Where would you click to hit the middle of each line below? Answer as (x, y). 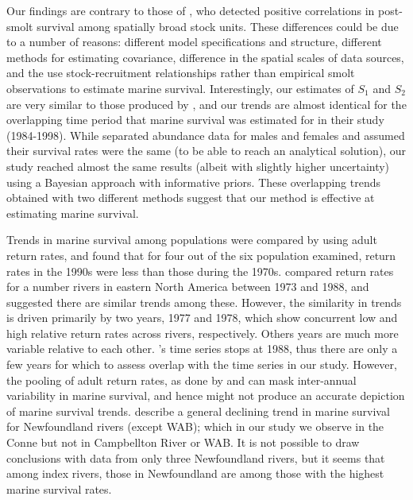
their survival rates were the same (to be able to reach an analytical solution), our (206, 151)
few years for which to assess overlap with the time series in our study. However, (202, 364)
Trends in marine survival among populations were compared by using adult (192, 240)
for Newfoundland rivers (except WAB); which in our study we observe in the (195, 426)
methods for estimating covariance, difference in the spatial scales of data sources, (205, 57)
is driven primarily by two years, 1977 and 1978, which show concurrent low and (202, 318)
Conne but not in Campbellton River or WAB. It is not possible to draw (183, 442)
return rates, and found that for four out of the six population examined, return (201, 255)
